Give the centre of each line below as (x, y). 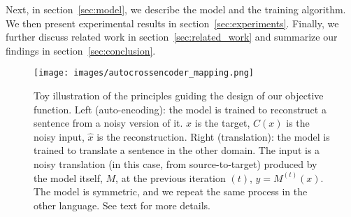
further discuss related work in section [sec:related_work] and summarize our (172, 37)
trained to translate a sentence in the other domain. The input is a (177, 150)
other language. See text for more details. (122, 205)
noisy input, (59, 136)
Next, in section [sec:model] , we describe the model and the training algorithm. (176, 9)
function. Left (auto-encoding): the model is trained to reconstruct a (180, 109)
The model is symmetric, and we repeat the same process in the (171, 191)
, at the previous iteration (171, 177)
